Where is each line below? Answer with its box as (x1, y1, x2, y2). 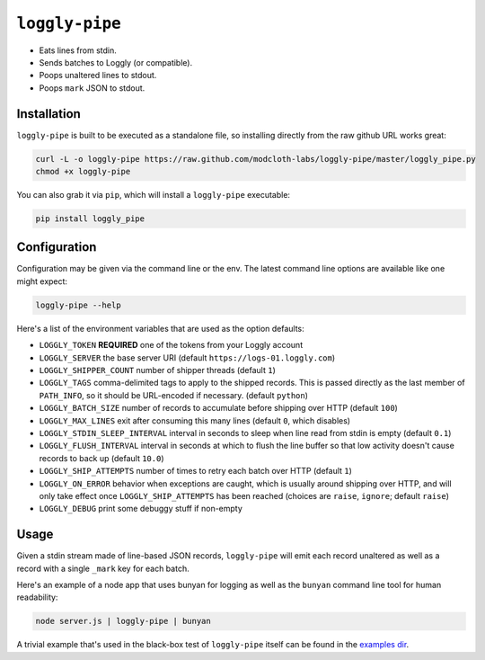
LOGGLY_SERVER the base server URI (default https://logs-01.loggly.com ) (39, 352, 336, 363)
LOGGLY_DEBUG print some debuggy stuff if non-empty (39, 504, 242, 514)
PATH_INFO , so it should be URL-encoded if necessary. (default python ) (39, 389, 309, 400)
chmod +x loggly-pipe (35, 166, 131, 176)
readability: (16, 592, 58, 602)
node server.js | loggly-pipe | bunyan (35, 616, 211, 627)
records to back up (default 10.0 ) (39, 452, 165, 463)
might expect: (16, 275, 67, 287)
